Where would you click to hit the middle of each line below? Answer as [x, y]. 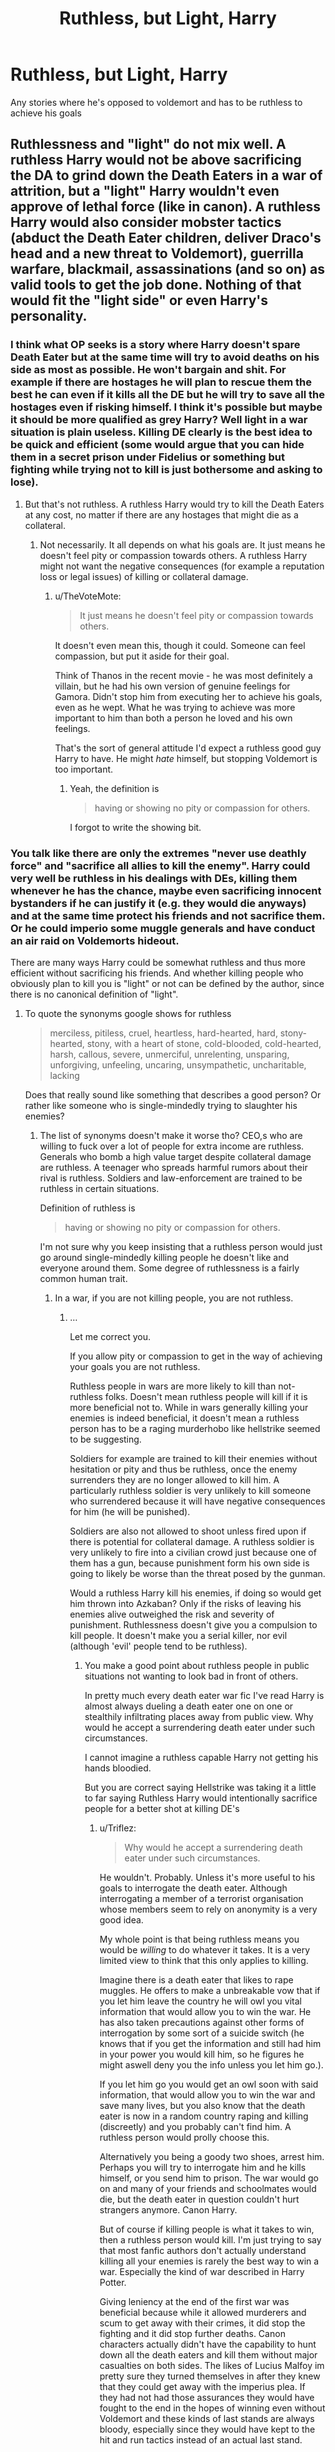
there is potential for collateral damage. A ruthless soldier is [192, 1541]
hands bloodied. [118, 1768]
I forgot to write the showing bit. [135, 827]
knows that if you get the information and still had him [210, 2043]
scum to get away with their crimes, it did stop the [202, 2323]
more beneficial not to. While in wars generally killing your [189, 1407]
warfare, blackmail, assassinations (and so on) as [167, 269]
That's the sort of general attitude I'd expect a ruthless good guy [188, 748]
